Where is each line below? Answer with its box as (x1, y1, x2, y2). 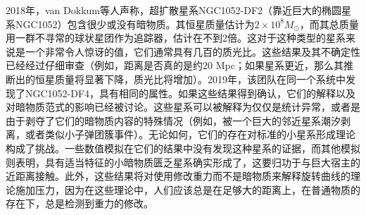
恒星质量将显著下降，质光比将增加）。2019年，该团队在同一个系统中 (34, 71, 346, 86)
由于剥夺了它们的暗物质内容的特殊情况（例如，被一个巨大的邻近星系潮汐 (6, 113, 341, 128)
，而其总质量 (299, 16, 359, 31)
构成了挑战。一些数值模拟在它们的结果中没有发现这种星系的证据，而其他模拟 (6, 140, 360, 155)
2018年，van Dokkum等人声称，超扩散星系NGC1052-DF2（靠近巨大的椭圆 (6, 3, 342, 17)
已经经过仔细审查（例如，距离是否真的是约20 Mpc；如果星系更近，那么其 (6, 58, 343, 73)
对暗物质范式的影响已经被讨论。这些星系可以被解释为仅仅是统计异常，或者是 (6, 99, 360, 114)
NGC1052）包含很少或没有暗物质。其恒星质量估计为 (15, 16, 255, 31)
